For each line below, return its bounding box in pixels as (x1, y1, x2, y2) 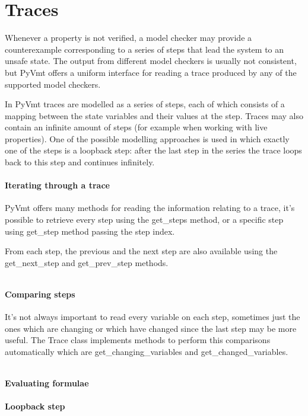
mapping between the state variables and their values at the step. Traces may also (5, 109, 303, 121)
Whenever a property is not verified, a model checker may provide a (5, 31, 252, 44)
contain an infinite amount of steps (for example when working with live (5, 121, 268, 133)
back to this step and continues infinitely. (5, 156, 155, 168)
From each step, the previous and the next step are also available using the (5, 245, 278, 257)
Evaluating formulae (5, 377, 89, 389)
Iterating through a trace (5, 179, 110, 191)
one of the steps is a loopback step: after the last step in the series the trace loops (5, 144, 302, 156)
